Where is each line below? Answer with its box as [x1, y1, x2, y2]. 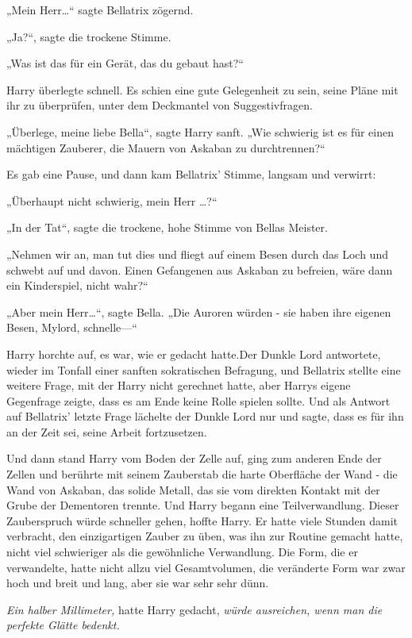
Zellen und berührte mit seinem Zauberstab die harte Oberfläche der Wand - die [6, 466, 398, 482]
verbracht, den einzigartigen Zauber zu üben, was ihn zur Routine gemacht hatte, [6, 528, 403, 544]
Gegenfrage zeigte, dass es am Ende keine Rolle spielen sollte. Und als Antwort [6, 392, 391, 409]
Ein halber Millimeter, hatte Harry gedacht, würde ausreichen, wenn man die [6, 601, 383, 617]
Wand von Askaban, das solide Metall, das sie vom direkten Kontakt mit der [6, 481, 380, 498]
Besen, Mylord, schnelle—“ [6, 319, 137, 336]
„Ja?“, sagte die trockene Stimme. [6, 28, 171, 44]
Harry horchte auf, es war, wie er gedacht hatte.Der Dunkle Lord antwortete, [6, 345, 381, 362]
